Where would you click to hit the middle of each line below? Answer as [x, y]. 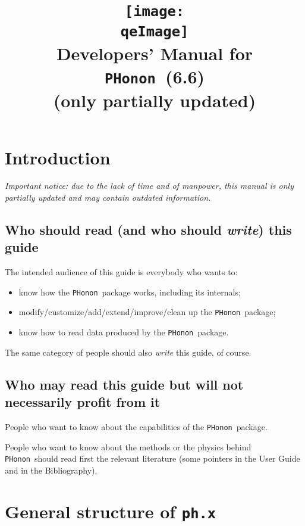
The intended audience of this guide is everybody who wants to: [121, 272]
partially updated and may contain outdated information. [108, 197]
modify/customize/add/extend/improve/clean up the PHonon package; [147, 312]
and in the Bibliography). [51, 470]
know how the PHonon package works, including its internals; [130, 292]
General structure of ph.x [111, 511]
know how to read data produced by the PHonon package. [124, 332]
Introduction [58, 157]
